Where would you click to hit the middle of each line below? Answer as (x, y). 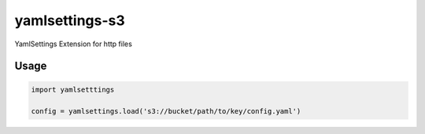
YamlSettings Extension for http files (74, 44)
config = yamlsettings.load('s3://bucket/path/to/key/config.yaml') (166, 111)
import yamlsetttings (73, 89)
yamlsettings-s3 (70, 20)
